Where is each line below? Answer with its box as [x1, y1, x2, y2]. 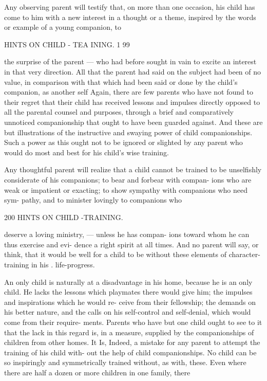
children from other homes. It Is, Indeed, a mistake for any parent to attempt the [4, 337, 260, 348]
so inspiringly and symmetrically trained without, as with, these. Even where [4, 357, 246, 368]
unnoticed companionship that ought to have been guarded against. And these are [4, 116, 263, 127]
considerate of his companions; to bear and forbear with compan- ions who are [4, 174, 252, 185]
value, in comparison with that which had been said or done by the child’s [4, 76, 238, 87]
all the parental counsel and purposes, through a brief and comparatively [4, 106, 234, 117]
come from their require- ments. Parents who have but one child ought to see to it [4, 317, 262, 328]
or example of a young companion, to [4, 22, 121, 32]
